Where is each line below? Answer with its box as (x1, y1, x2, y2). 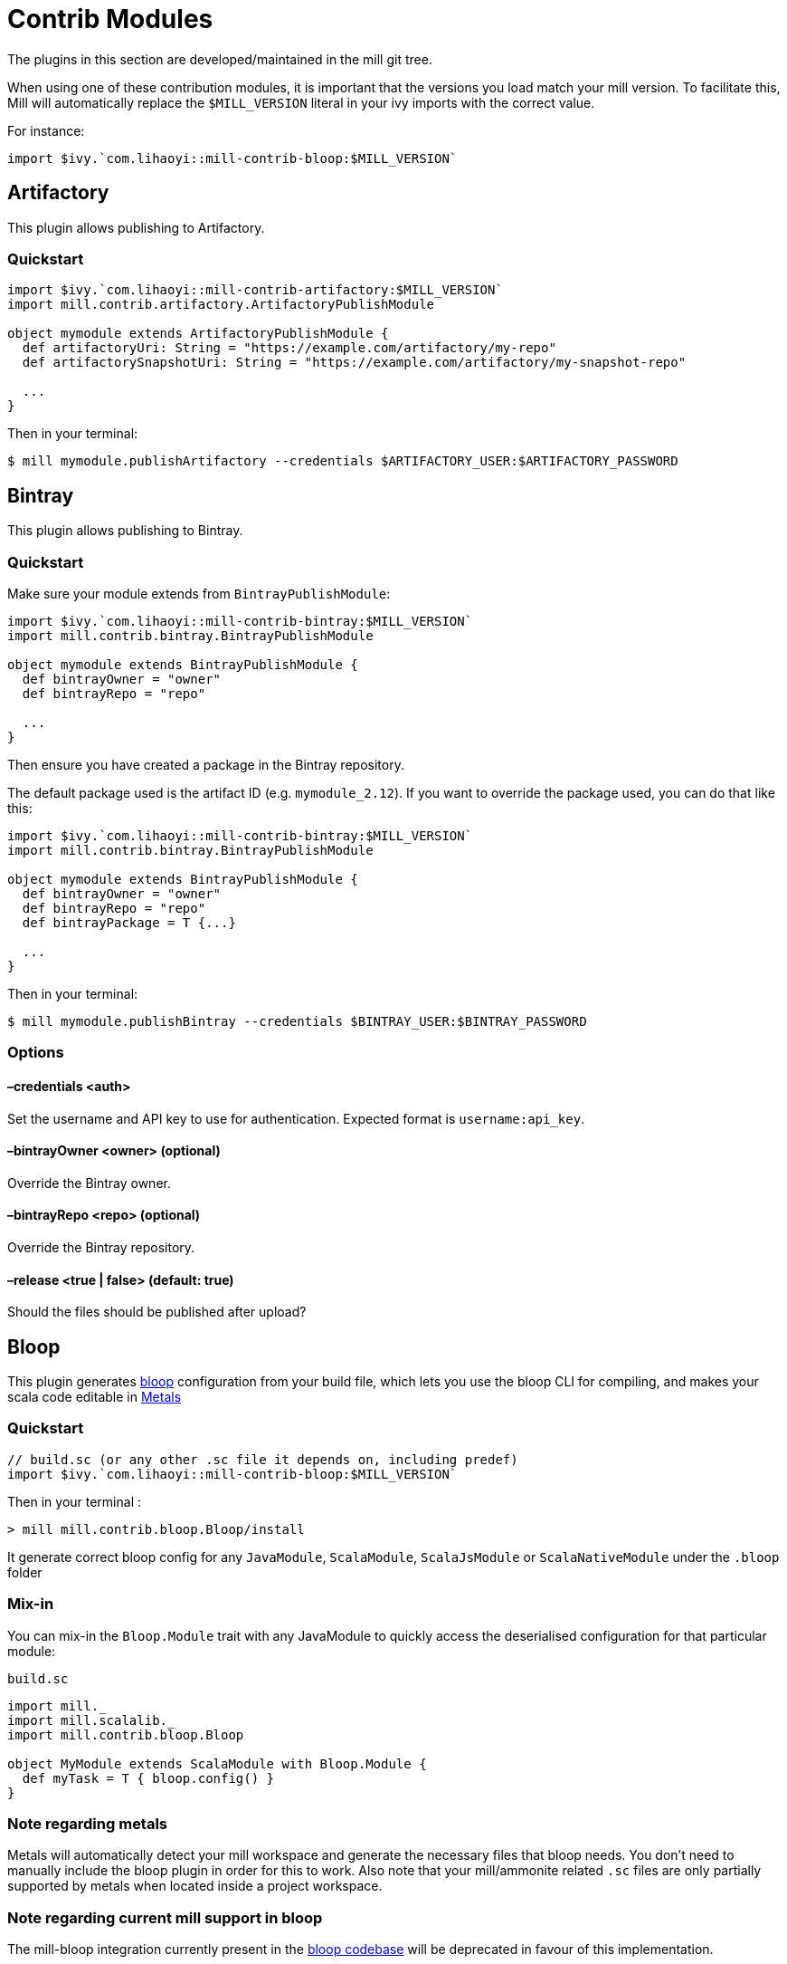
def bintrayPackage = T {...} (22, 915, 236, 930)
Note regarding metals (7, 1814, 168, 1833)
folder (7, 1564, 43, 1580)
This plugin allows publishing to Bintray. (7, 522, 243, 539)
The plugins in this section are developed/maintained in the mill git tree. (7, 51, 432, 67)
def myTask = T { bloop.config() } (22, 1770, 275, 1786)
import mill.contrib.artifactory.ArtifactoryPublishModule (7, 297, 435, 312)
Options (7, 1043, 64, 1062)
